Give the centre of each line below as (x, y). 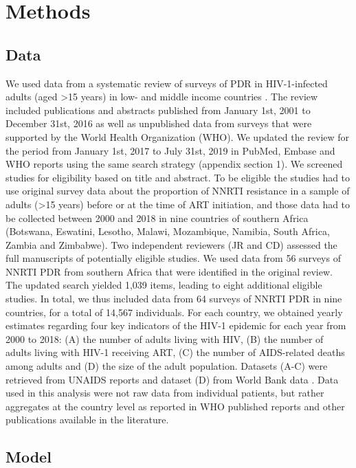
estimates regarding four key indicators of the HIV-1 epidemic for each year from (176, 325)
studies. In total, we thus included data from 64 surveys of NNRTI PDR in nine (174, 299)
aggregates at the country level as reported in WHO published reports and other (175, 406)
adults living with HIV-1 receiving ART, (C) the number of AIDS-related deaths (175, 352)
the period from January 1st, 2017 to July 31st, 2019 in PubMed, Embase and (170, 150)
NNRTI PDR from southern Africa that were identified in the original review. (169, 271)
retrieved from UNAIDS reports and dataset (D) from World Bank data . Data (172, 379)
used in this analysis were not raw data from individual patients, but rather (165, 393)
